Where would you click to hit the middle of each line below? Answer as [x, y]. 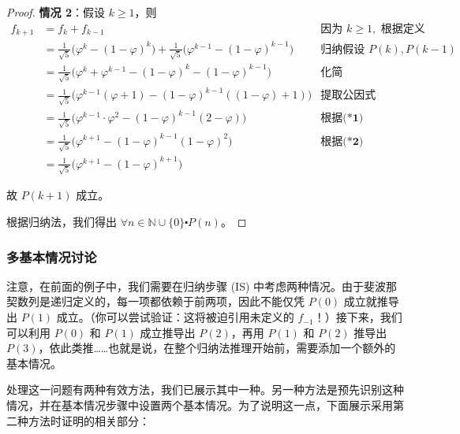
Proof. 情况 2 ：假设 [56, 12]
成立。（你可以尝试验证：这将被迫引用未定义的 [175, 317]
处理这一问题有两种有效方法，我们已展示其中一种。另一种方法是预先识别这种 [205, 389]
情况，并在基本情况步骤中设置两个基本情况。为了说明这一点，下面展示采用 [200, 405]
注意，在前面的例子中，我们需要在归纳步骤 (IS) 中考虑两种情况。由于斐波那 [202, 286]
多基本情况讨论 [52, 256]
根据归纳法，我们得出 [62, 222]
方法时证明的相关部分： [89, 420]
